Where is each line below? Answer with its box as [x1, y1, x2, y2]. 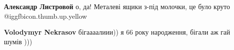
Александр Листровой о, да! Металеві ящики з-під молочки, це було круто [4, 1, 230, 11]
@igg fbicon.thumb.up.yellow [4, 11, 87, 21]
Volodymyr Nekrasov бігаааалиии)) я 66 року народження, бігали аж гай [4, 27, 230, 37]
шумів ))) [4, 36, 32, 46]
